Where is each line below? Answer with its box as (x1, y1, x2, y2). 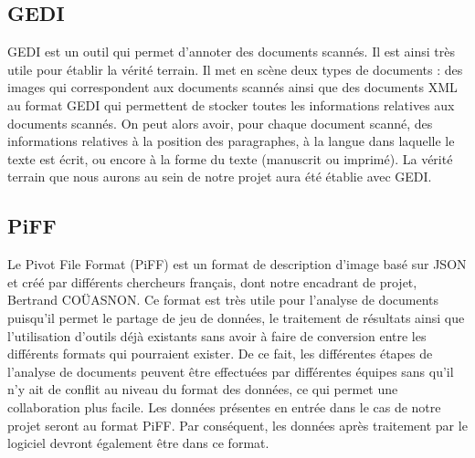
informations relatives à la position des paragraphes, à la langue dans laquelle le (7, 131, 455, 151)
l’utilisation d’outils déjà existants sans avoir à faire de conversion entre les (7, 326, 427, 345)
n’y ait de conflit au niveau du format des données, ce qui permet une (7, 380, 398, 399)
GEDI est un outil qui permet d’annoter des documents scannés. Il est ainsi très (7, 42, 456, 61)
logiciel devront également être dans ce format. (7, 433, 269, 453)
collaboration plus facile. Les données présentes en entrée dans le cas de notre (7, 397, 441, 416)
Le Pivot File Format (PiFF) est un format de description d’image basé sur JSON (7, 255, 467, 274)
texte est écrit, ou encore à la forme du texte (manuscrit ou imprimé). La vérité (7, 149, 453, 168)
